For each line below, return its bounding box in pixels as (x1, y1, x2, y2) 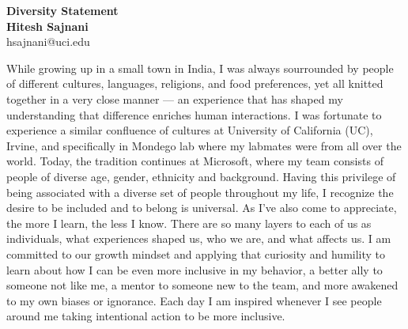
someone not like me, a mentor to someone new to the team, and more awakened (6, 277, 399, 293)
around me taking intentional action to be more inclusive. (6, 308, 285, 324)
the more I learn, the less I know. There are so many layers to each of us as (6, 214, 372, 231)
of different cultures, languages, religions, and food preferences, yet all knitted (6, 75, 383, 92)
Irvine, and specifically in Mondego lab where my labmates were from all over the (6, 137, 402, 153)
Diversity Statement (6, 2, 119, 18)
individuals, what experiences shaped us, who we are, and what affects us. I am (6, 230, 391, 247)
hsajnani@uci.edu (6, 33, 90, 50)
